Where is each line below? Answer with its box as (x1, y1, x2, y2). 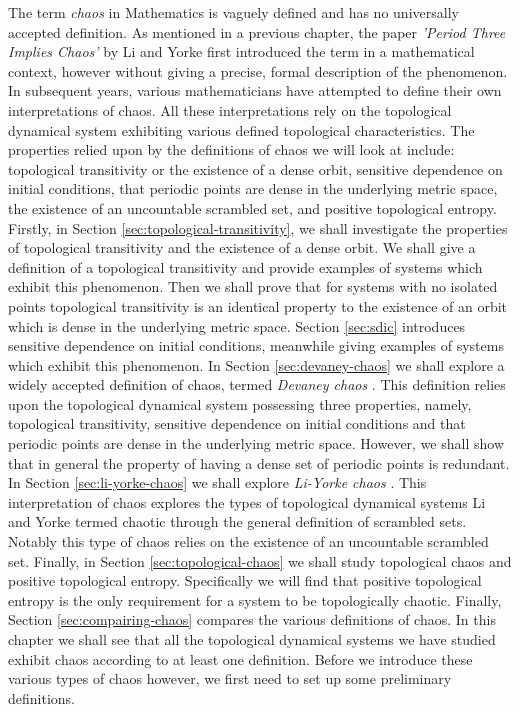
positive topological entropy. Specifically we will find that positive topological (8, 570, 482, 591)
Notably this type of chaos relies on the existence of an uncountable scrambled (8, 531, 489, 552)
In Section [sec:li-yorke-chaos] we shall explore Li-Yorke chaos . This (8, 472, 427, 493)
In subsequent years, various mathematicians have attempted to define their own (8, 80, 502, 101)
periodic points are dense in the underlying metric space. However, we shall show (8, 433, 504, 454)
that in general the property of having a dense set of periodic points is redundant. (8, 452, 510, 473)
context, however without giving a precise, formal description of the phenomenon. (8, 60, 508, 81)
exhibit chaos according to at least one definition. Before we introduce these (8, 648, 473, 669)
